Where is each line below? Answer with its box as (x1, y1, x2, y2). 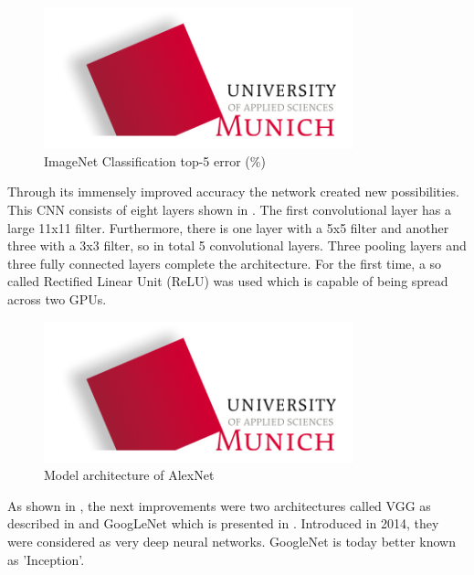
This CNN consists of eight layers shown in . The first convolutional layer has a (7, 199, 452, 218)
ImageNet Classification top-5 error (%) (44, 151, 266, 170)
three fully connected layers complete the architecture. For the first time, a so (7, 253, 442, 272)
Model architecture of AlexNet (44, 465, 215, 484)
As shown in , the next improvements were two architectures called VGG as (7, 495, 431, 515)
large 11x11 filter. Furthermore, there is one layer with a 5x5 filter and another (7, 218, 449, 237)
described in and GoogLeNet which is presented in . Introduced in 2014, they (7, 514, 439, 533)
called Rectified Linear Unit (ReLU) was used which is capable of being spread (7, 272, 448, 291)
